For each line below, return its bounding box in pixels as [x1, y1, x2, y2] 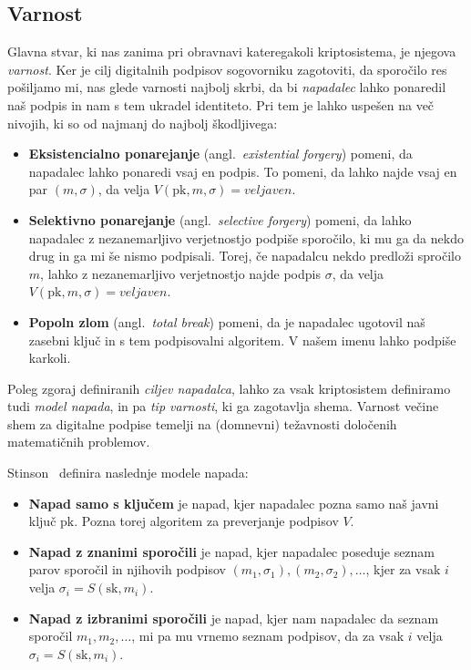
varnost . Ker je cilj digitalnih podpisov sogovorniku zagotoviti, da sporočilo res [7, 59, 447, 78]
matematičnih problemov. [7, 432, 150, 451]
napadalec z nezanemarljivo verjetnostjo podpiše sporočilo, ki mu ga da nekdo [28, 228, 464, 247]
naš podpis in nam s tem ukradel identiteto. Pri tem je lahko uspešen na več [7, 95, 435, 114]
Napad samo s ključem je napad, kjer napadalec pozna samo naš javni [28, 493, 439, 512]
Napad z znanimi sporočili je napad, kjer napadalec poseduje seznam [28, 541, 435, 561]
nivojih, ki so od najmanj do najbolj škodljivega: [7, 113, 278, 132]
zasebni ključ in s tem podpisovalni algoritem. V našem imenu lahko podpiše [28, 330, 456, 349]
